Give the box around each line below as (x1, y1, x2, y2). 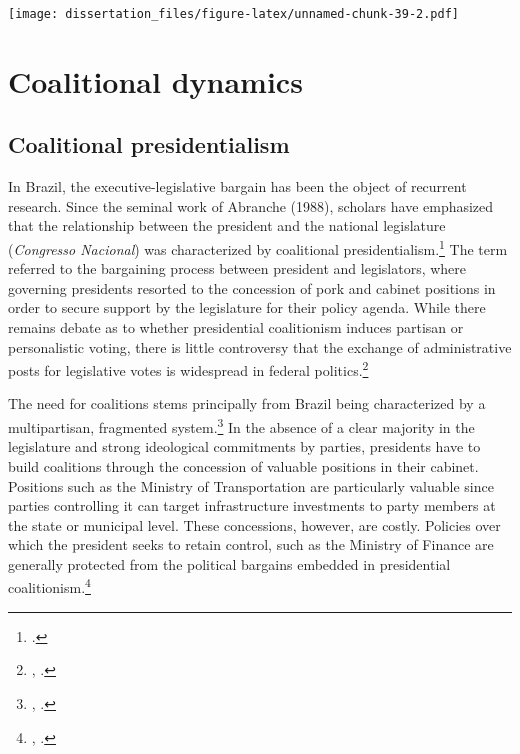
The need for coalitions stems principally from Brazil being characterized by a (8, 393, 486, 414)
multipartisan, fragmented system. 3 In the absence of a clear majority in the (8, 414, 475, 437)
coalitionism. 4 (8, 574, 91, 598)
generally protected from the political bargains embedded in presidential (8, 553, 451, 574)
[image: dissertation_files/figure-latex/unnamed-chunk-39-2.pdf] (8, 7, 460, 21)
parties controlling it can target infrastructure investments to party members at (8, 495, 496, 516)
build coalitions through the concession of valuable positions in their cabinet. (8, 455, 479, 476)
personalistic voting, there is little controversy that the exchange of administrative (8, 336, 512, 357)
